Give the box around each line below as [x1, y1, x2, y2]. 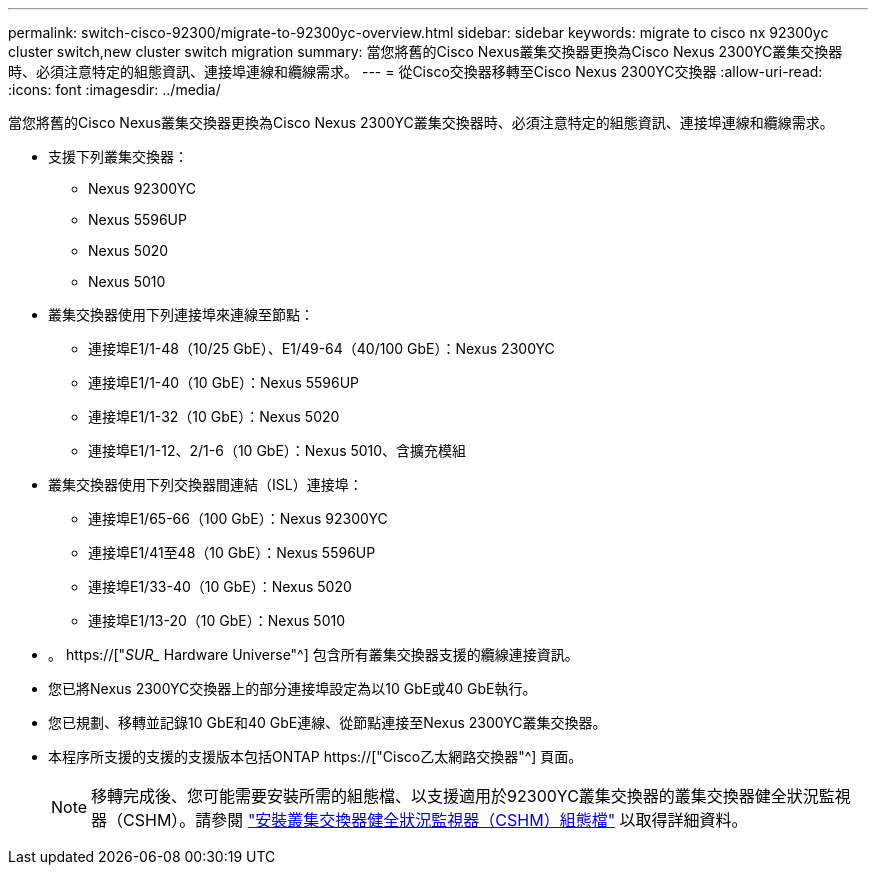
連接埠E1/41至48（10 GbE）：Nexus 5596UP [88, 544, 376, 561]
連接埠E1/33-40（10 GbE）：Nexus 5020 [88, 578, 352, 595]
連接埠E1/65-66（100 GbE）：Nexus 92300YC [88, 510, 388, 527]
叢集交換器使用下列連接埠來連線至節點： [48, 306, 314, 323]
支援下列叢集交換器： [48, 148, 188, 165]
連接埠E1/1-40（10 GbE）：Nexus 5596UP [88, 374, 360, 391]
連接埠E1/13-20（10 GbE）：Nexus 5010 [88, 612, 346, 629]
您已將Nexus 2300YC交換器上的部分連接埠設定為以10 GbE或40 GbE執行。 [48, 680, 537, 697]
